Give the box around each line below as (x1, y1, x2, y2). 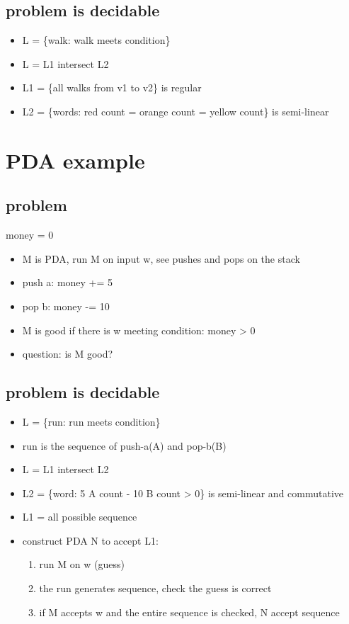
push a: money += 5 (22, 275, 113, 290)
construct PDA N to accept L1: (22, 533, 159, 548)
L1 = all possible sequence (22, 509, 137, 524)
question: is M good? (22, 346, 113, 361)
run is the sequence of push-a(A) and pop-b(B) (22, 438, 227, 453)
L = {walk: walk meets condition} (22, 33, 171, 47)
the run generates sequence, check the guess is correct (39, 581, 272, 596)
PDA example (6, 145, 145, 174)
